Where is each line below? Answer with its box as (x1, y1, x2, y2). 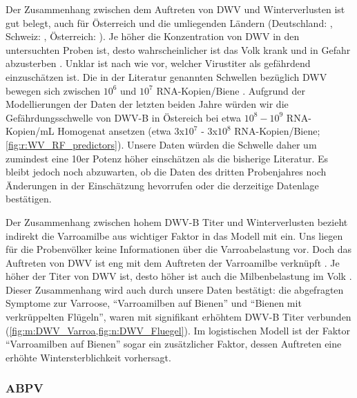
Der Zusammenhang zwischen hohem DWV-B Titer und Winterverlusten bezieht (6, 214, 348, 229)
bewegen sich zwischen (6, 83, 101, 97)
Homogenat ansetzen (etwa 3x (57, 124, 184, 138)
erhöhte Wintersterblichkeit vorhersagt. (6, 350, 171, 364)
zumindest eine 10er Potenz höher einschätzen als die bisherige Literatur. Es (6, 151, 329, 165)
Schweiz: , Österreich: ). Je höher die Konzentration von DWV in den (6, 29, 300, 44)
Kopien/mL (6, 124, 55, 138)
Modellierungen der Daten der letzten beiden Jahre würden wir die (6, 97, 289, 111)
